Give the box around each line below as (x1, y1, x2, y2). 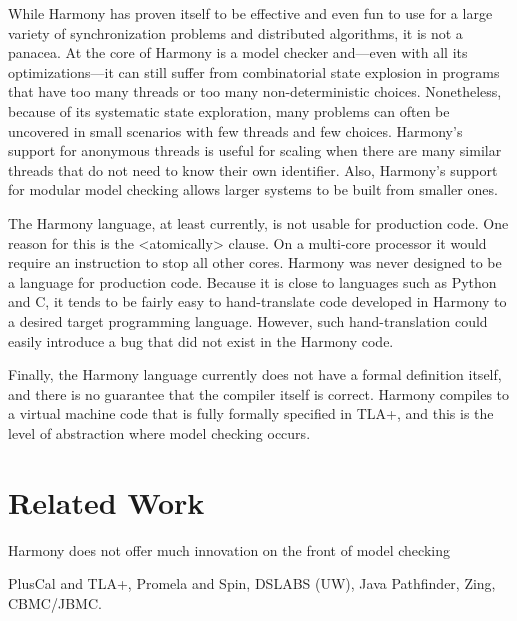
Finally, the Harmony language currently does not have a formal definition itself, (8, 364, 502, 385)
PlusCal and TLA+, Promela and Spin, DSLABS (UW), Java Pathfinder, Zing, (8, 573, 496, 594)
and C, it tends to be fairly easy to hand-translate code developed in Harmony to (8, 291, 507, 312)
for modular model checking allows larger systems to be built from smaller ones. (8, 179, 498, 200)
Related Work (8, 481, 205, 522)
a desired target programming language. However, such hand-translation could (8, 310, 488, 331)
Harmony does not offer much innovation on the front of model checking (8, 539, 450, 560)
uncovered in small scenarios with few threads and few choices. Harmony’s (8, 120, 463, 141)
